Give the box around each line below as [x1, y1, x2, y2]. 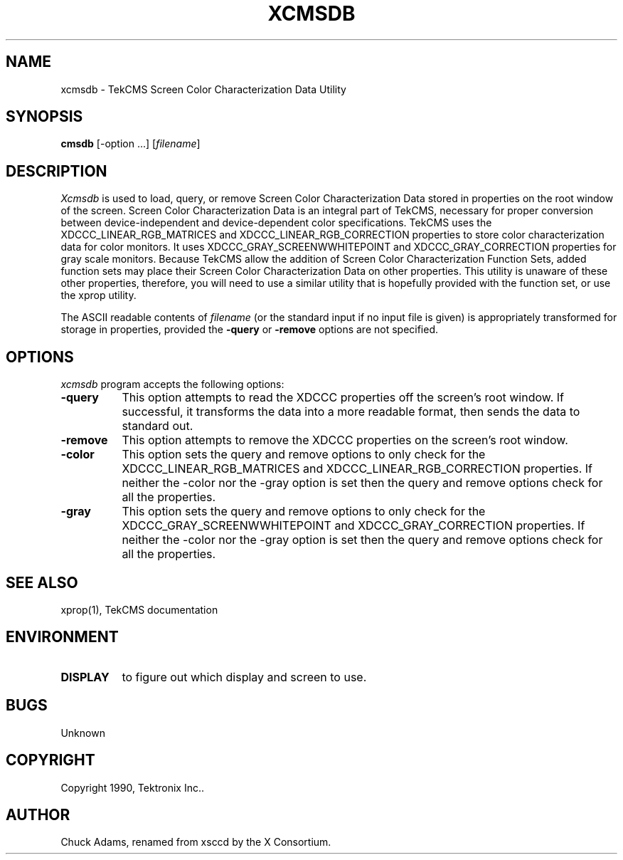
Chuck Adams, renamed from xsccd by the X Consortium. [60, 836, 331, 849]
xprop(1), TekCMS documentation [60, 603, 218, 616]
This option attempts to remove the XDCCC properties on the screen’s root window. [122, 433, 568, 448]
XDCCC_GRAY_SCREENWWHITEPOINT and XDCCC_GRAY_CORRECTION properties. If [122, 518, 585, 533]
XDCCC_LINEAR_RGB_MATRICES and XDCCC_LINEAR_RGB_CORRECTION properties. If [122, 461, 592, 476]
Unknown [60, 726, 105, 739]
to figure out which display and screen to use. [122, 669, 367, 684]
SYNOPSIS [6, 107, 83, 126]
